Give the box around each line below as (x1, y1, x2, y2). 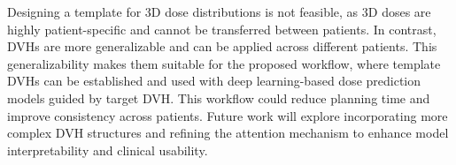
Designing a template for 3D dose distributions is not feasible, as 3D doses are (7, 3, 431, 20)
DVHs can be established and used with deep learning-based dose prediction (7, 71, 421, 90)
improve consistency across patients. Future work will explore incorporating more (7, 106, 448, 124)
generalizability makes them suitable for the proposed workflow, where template (7, 54, 441, 72)
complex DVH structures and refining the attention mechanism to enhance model (7, 124, 449, 142)
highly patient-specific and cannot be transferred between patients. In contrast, (7, 19, 437, 38)
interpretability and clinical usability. (7, 140, 208, 159)
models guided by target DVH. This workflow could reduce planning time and (7, 88, 430, 107)
